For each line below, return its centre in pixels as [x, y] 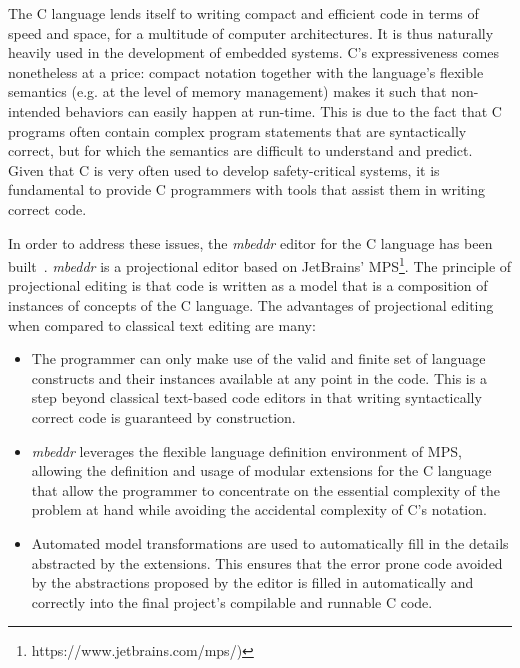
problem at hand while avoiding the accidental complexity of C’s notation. [259, 509]
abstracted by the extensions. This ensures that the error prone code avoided [267, 562]
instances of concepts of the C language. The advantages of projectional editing [251, 304]
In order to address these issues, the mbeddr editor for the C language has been [250, 242]
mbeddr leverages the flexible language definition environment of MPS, [246, 450]
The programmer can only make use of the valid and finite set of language [258, 358]
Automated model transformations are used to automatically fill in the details [270, 542]
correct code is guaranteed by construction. [163, 416]
